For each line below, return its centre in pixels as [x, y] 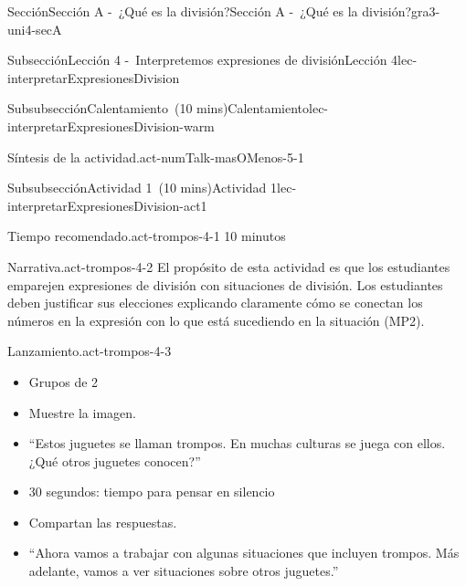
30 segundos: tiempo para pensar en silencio [152, 492]
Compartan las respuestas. [103, 522]
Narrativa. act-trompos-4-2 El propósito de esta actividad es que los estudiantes [229, 266]
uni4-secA [35, 29]
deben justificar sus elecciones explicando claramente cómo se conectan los [215, 303]
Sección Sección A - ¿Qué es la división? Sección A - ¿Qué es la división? [210, 11]
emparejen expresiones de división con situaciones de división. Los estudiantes [225, 284]
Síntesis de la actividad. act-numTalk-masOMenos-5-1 [156, 157]
